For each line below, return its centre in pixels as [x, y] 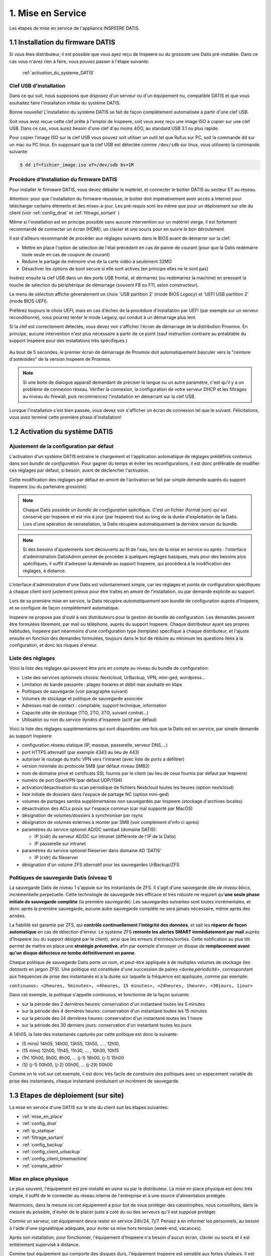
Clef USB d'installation [37, 86]
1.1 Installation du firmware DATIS [62, 42]
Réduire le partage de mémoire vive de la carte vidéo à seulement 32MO [97, 262]
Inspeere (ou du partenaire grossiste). [48, 487]
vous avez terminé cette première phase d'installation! [65, 417]
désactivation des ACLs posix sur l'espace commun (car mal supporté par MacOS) [107, 808]
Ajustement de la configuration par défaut [61, 446]
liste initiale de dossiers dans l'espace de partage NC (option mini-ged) [95, 794]
